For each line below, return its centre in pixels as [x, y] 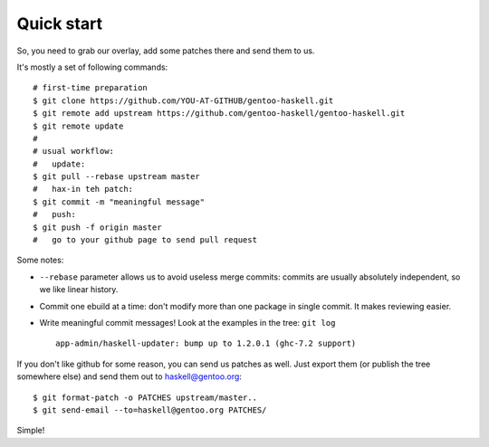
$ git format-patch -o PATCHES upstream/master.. [145, 397]
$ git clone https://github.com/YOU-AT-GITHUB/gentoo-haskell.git [183, 100]
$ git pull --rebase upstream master [117, 177]
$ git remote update [78, 126]
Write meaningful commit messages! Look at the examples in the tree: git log [187, 322]
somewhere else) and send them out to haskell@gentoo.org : [129, 376]
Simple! [31, 431]
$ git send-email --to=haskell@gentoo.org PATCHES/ [150, 410]
